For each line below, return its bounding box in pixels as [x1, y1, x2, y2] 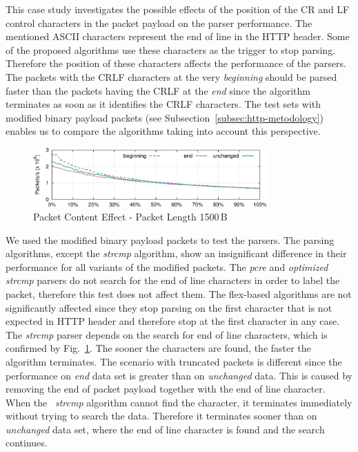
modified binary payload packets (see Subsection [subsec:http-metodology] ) [6, 110, 324, 124]
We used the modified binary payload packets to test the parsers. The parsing [6, 232, 335, 247]
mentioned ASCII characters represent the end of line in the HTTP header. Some [6, 29, 350, 44]
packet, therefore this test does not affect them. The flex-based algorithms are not [6, 286, 352, 301]
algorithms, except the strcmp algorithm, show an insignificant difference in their [6, 246, 347, 261]
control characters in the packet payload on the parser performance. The [6, 15, 312, 30]
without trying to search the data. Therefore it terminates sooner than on [6, 408, 317, 423]
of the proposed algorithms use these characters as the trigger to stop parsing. [6, 42, 336, 57]
